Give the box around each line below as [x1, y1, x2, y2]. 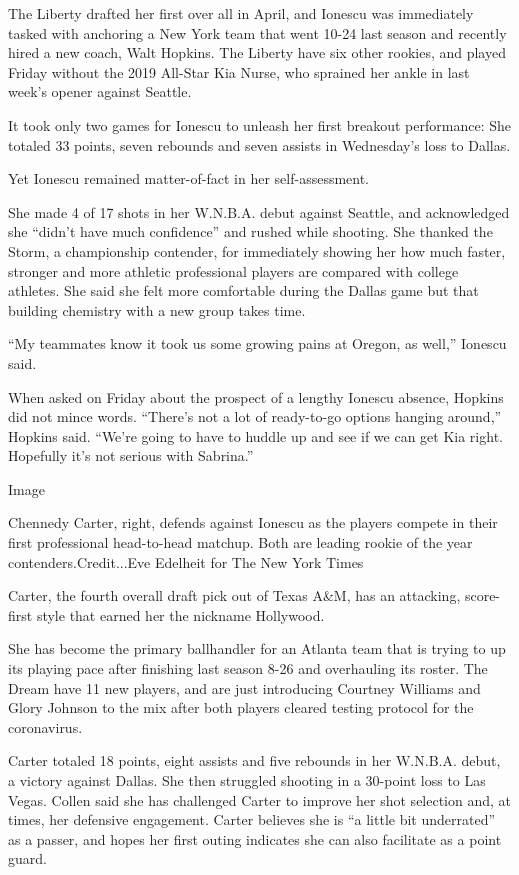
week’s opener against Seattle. [8, 81, 192, 102]
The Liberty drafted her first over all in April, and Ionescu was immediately [8, 3, 474, 23]
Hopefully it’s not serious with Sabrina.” [8, 445, 254, 466]
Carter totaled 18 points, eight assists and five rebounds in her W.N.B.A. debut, [8, 750, 501, 771]
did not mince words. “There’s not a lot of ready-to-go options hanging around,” [8, 406, 502, 427]
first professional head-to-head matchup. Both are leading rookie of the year [8, 532, 473, 553]
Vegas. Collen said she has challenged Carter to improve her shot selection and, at [8, 789, 512, 810]
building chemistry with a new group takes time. [8, 299, 306, 320]
